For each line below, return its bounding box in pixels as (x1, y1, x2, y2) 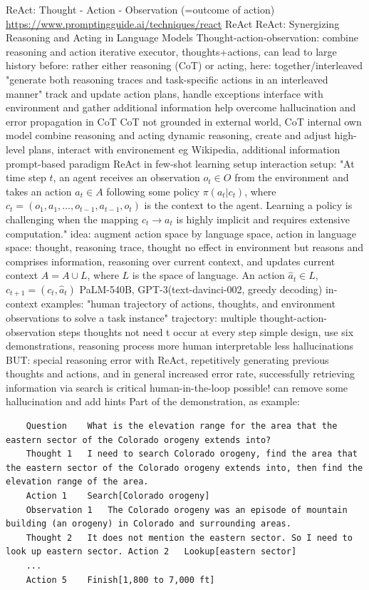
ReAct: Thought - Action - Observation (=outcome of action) (6, 2, 275, 16)
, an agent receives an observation (53, 170, 200, 185)
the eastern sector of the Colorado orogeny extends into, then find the (6, 462, 363, 473)
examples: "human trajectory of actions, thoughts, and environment (41, 296, 336, 311)
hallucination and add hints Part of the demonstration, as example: (6, 394, 300, 409)
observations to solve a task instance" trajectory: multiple (6, 310, 256, 325)
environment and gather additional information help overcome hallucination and (6, 100, 356, 115)
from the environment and (234, 170, 349, 185)
